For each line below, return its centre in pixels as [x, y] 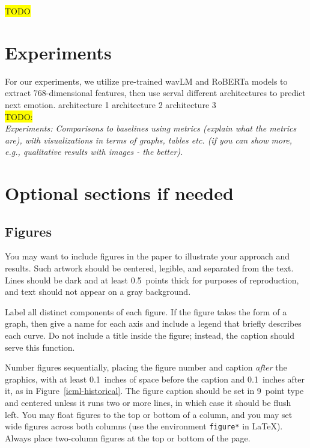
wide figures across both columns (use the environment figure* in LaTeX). [144, 426]
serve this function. [40, 347]
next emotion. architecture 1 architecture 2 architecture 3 [111, 104]
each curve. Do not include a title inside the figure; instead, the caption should [150, 335]
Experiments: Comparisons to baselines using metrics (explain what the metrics [151, 128]
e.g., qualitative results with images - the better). [94, 152]
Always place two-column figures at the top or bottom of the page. [128, 437]
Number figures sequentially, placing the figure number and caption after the [146, 367]
